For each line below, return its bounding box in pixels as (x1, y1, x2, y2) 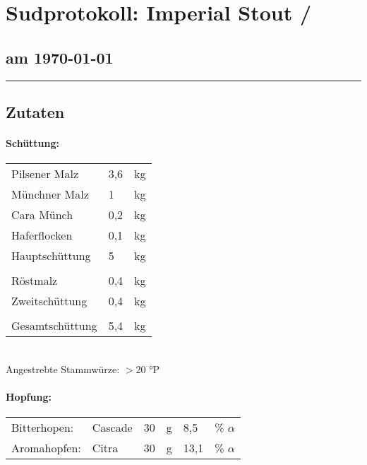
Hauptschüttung (11, 247, 91, 264)
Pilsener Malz (11, 165, 79, 182)
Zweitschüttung (11, 293, 88, 310)
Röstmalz (11, 272, 58, 289)
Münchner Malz (11, 186, 89, 203)
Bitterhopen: (11, 419, 74, 436)
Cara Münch (11, 206, 73, 223)
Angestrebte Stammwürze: (6, 361, 120, 376)
